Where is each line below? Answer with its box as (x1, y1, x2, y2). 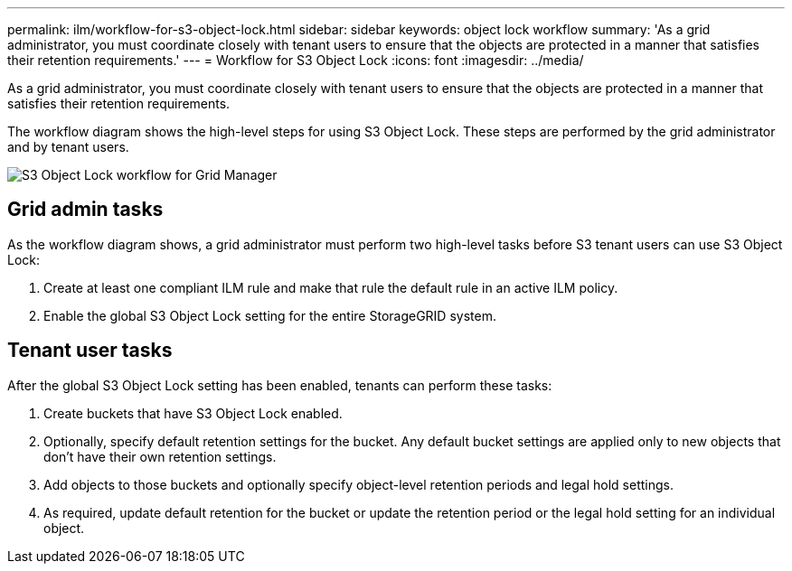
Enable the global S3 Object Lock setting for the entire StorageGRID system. (43, 307, 496, 323)
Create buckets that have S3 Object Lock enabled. (43, 405, 343, 421)
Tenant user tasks (7, 339, 173, 362)
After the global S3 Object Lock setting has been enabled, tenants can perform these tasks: (7, 377, 552, 393)
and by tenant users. (7, 139, 129, 154)
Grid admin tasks (7, 198, 164, 221)
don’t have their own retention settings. (43, 448, 277, 464)
